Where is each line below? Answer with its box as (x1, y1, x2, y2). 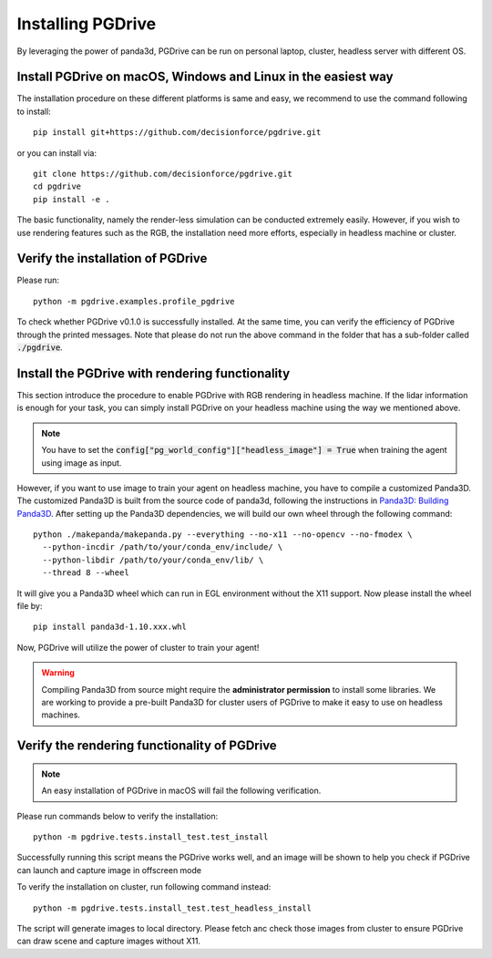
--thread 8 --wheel (42, 568, 129, 578)
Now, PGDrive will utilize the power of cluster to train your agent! (16, 642, 260, 653)
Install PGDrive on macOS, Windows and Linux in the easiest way (16, 69, 394, 85)
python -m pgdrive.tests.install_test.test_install (33, 831, 269, 842)
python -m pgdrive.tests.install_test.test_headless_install (33, 902, 312, 913)
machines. (41, 709, 81, 720)
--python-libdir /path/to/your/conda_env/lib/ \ (42, 554, 264, 565)
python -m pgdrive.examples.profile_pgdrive (33, 296, 236, 306)
